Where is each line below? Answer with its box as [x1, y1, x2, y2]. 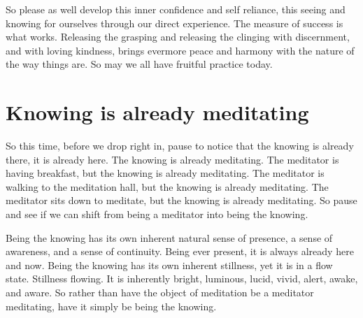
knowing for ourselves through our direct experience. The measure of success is [6, 15, 343, 30]
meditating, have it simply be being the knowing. [6, 298, 217, 313]
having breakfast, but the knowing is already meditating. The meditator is [6, 166, 325, 180]
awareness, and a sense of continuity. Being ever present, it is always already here [6, 244, 354, 259]
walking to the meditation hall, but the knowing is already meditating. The [6, 179, 329, 194]
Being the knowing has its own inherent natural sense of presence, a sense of [6, 230, 333, 245]
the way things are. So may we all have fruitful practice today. [6, 57, 273, 71]
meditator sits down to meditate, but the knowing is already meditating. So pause [6, 193, 357, 208]
